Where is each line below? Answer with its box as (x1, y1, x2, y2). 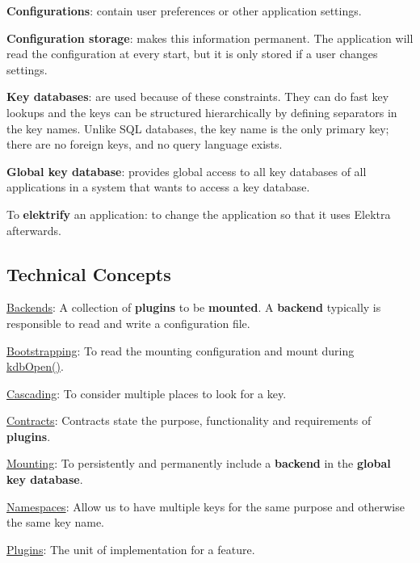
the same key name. (6, 514, 104, 531)
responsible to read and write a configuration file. (6, 314, 250, 331)
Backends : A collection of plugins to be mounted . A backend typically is (6, 299, 381, 316)
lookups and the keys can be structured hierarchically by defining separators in (6, 103, 397, 120)
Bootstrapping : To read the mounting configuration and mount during (6, 342, 355, 359)
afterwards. (6, 221, 61, 238)
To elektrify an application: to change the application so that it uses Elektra (6, 205, 391, 222)
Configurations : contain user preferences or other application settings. (6, 2, 362, 19)
